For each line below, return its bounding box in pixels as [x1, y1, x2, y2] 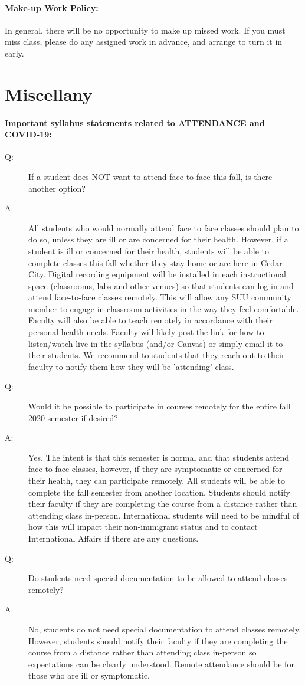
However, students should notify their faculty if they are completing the [28, 634, 288, 647]
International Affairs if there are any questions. [28, 532, 199, 544]
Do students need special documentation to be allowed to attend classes [28, 572, 288, 584]
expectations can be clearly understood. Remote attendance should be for [28, 657, 294, 670]
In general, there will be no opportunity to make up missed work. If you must [5, 24, 286, 36]
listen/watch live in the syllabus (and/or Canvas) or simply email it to [28, 337, 283, 349]
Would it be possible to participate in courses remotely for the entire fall [28, 400, 291, 412]
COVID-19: [5, 128, 52, 140]
